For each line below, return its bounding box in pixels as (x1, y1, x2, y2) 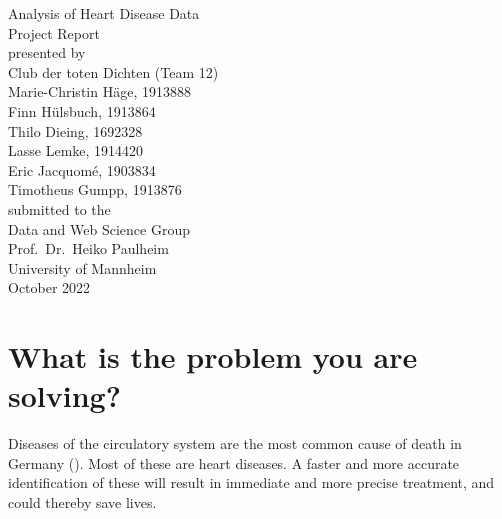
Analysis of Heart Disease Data (8, 3, 200, 23)
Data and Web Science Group (8, 218, 190, 239)
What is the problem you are (8, 336, 418, 377)
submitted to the (8, 198, 111, 219)
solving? (8, 375, 121, 416)
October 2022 (8, 277, 91, 298)
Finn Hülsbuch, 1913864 (8, 100, 156, 121)
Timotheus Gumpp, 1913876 (8, 179, 182, 200)
